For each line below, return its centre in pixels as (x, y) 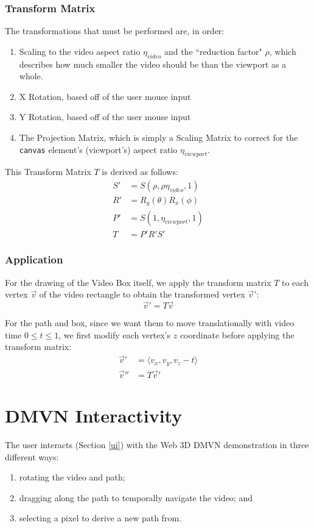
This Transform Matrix (48, 172)
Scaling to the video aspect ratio (80, 51)
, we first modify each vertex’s (115, 334)
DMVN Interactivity (94, 416)
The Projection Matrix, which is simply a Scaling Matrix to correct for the (159, 137)
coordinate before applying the (237, 334)
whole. (31, 76)
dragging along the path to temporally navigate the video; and (136, 497)
